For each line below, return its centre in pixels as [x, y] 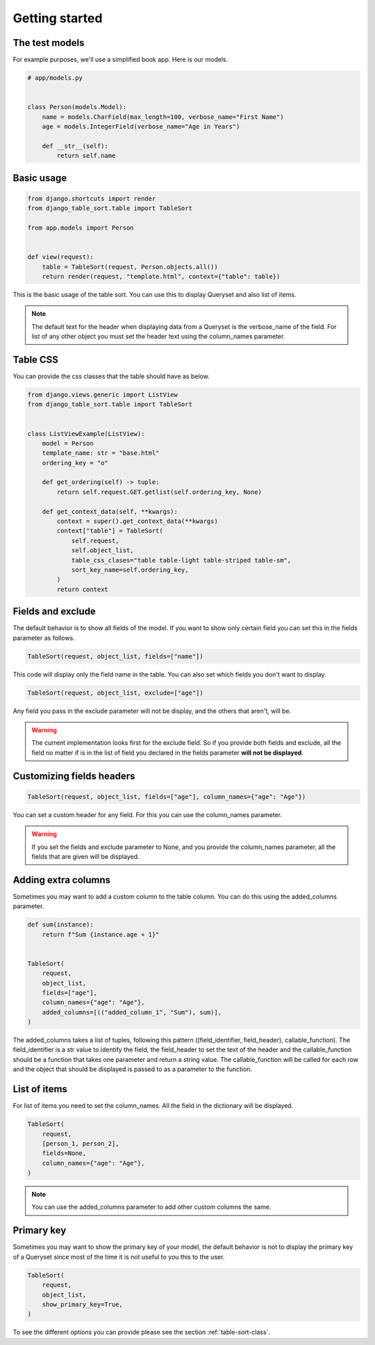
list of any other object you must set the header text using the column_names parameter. [158, 337]
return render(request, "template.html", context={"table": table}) [161, 276]
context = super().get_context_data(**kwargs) [137, 521]
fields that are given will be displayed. [85, 856]
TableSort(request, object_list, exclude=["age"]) [116, 693]
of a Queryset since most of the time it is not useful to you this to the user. [119, 1257]
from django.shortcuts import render [92, 199]
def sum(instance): [60, 925]
